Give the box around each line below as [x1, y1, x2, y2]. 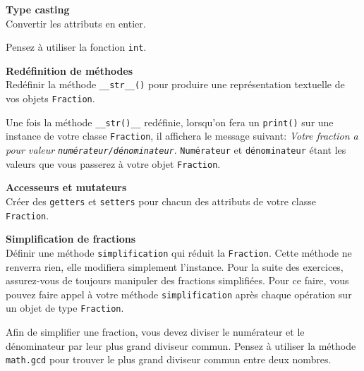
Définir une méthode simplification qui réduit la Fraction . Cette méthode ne [6, 245, 352, 260]
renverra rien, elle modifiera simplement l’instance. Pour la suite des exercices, [6, 259, 344, 274]
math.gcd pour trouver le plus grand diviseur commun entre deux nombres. [6, 352, 332, 367]
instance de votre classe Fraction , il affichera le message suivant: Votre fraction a [6, 128, 358, 143]
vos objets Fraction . [6, 91, 95, 106]
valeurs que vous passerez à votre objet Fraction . [6, 156, 221, 171]
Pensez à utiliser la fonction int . [6, 39, 147, 54]
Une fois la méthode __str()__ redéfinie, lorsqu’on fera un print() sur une [6, 114, 334, 129]
